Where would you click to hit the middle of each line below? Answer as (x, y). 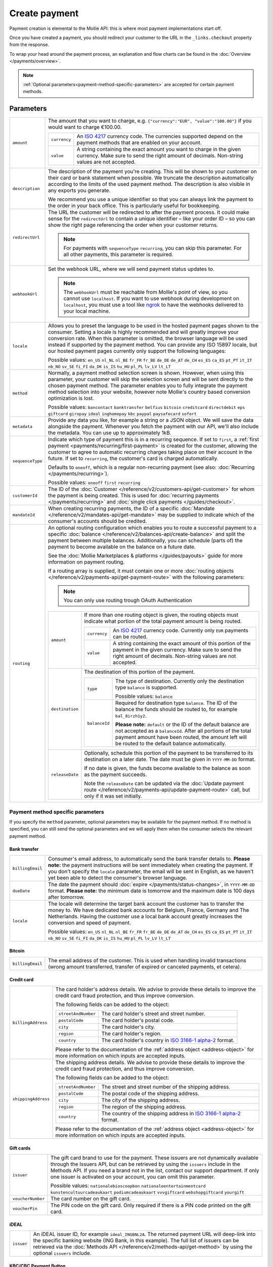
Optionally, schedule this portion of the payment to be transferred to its (169, 753)
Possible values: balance (144, 696)
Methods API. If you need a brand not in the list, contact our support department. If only (155, 1171)
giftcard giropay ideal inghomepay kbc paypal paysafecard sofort (122, 414)
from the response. (29, 45)
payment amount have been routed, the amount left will (181, 737)
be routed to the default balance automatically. (171, 743)
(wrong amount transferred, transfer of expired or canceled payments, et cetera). (145, 967)
